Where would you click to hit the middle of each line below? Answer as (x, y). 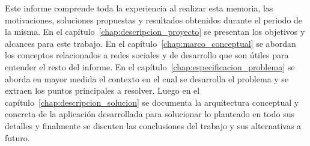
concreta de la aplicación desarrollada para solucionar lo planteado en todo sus (150, 114)
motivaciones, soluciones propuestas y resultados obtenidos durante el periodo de (154, 20)
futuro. (17, 137)
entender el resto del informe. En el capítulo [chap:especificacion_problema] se (150, 66)
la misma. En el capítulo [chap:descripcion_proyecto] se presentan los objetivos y (155, 32)
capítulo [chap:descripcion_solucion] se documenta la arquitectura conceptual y (152, 102)
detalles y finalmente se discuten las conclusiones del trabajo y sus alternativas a (153, 125)
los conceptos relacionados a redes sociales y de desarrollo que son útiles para (147, 55)
